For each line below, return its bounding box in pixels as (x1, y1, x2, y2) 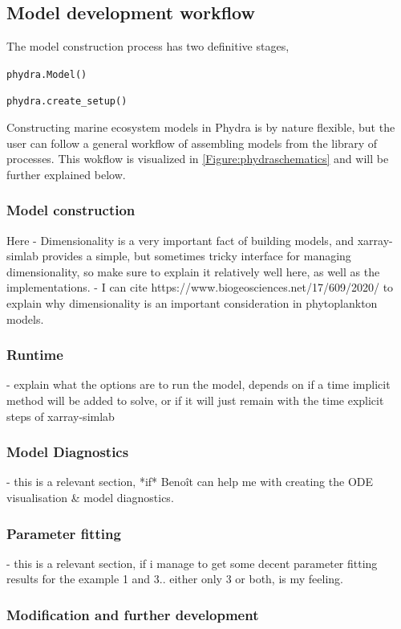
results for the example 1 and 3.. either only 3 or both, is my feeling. (6, 570, 343, 587)
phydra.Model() (6, 68, 87, 80)
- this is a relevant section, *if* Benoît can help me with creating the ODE (6, 473, 374, 490)
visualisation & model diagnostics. (6, 489, 174, 506)
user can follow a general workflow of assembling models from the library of (6, 134, 378, 151)
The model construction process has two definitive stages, (6, 38, 290, 55)
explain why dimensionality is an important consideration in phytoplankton (6, 295, 378, 312)
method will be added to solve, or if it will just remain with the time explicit (6, 392, 384, 409)
